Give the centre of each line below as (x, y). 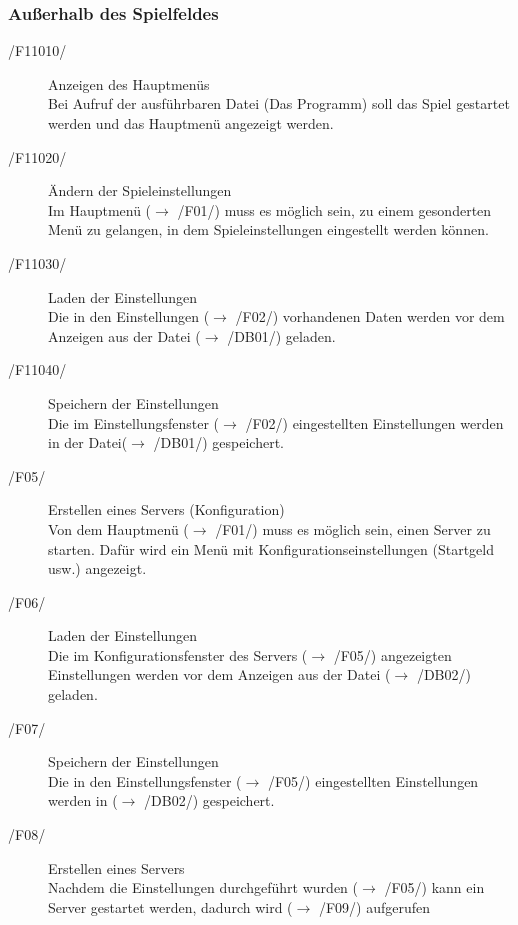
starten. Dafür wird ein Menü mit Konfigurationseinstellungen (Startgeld (271, 548)
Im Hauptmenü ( (100, 209)
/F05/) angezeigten (392, 654)
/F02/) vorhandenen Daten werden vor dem (370, 316)
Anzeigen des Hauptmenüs (129, 83)
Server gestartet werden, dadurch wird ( (170, 906)
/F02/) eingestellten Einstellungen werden (374, 422)
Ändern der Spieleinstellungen (140, 190)
